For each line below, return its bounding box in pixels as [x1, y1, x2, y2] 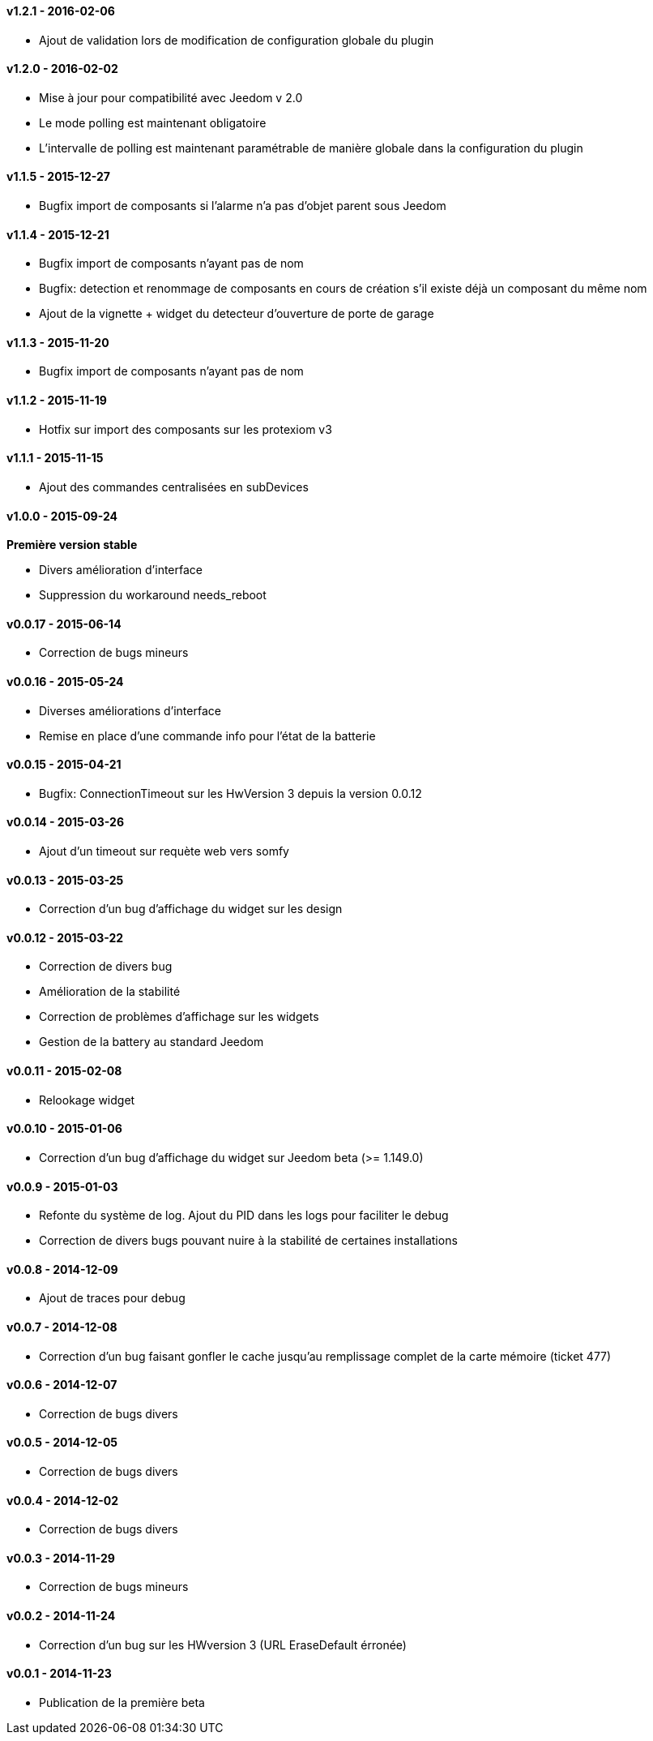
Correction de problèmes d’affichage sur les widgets [39, 1010, 319, 1024]
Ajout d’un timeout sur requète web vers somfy [39, 844, 289, 859]
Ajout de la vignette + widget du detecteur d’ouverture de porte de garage [39, 307, 434, 321]
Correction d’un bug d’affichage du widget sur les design [39, 902, 343, 916]
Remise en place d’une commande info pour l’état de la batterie [39, 728, 376, 743]
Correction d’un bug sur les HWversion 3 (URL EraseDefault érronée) [39, 1637, 407, 1652]
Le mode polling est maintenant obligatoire [39, 115, 267, 130]
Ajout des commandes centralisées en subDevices [39, 479, 309, 494]
